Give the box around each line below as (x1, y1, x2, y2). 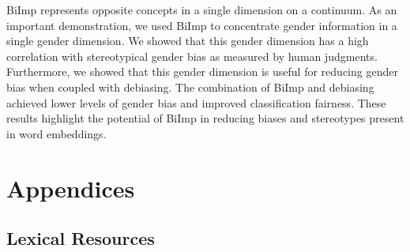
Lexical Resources (6, 226, 155, 250)
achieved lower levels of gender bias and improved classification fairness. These (6, 94, 386, 111)
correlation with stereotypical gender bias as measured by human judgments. (6, 47, 378, 64)
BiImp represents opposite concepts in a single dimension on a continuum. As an (6, 2, 397, 17)
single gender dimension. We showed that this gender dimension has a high (6, 32, 369, 49)
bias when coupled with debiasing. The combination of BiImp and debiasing (6, 78, 374, 95)
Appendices (6, 171, 135, 204)
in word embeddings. (6, 125, 107, 141)
